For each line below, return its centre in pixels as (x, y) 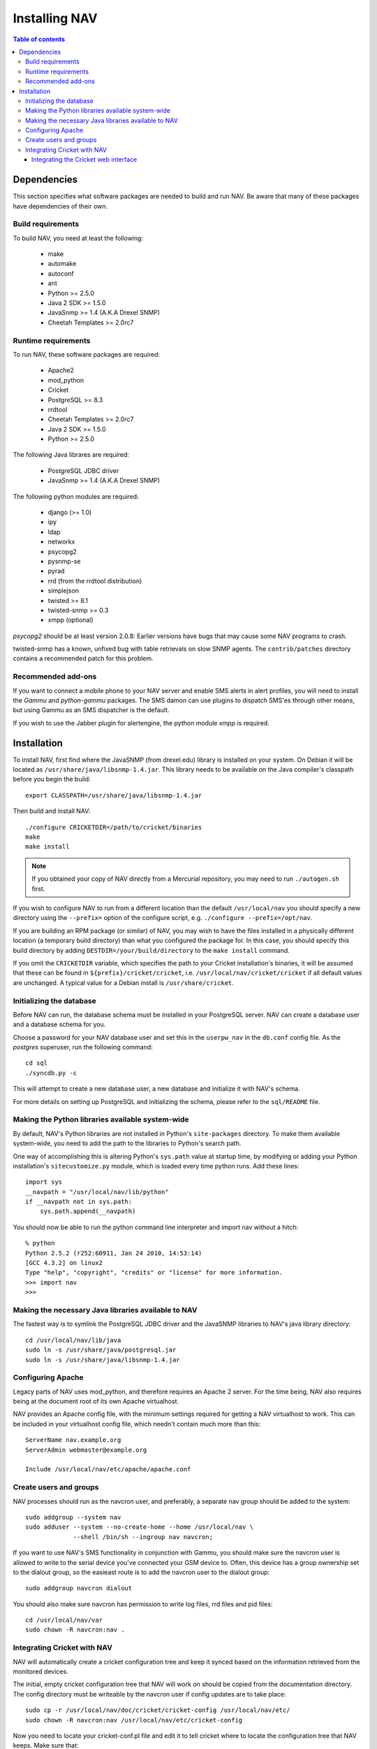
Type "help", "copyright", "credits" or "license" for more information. (154, 1273)
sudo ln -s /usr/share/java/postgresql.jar (101, 1350)
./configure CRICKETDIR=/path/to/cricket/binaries (114, 827)
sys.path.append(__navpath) (88, 1211)
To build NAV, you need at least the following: (78, 238)
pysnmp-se (64, 561)
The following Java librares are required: (71, 455)
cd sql (37, 1063)
